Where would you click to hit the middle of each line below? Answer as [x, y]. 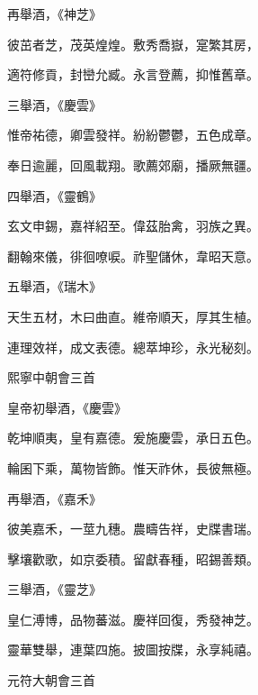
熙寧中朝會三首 [51, 377]
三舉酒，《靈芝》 [54, 589]
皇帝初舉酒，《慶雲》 [67, 407]
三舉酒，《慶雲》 [54, 104]
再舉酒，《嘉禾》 [54, 498]
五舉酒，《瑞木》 [54, 286]
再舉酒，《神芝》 [54, 14]
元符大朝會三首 [51, 680]
